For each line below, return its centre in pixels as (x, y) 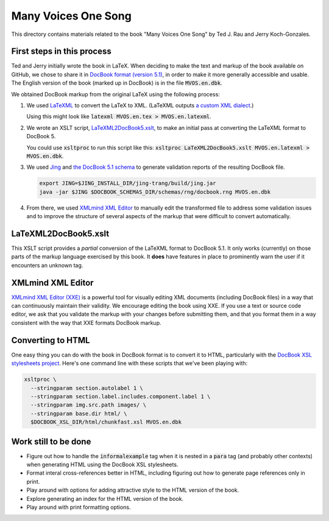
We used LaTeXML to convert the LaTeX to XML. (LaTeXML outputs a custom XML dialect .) (140, 105)
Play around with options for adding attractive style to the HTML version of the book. (133, 490)
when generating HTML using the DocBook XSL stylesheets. (102, 464)
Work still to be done (51, 441)
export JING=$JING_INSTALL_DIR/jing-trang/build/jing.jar (128, 183)
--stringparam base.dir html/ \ (79, 413)
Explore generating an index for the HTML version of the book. (105, 498)
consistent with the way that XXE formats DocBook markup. (86, 322)
